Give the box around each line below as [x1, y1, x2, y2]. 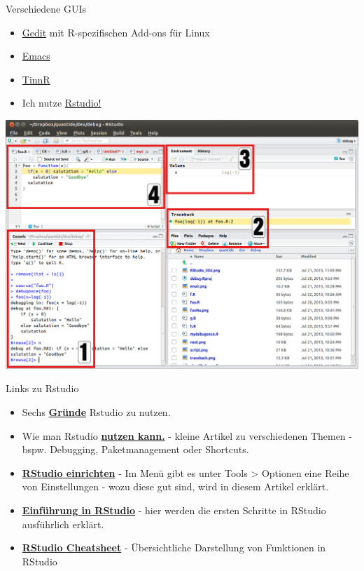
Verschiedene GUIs [6, 1, 86, 15]
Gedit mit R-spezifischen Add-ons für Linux [22, 25, 210, 39]
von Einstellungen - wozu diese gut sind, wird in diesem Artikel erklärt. [22, 479, 329, 494]
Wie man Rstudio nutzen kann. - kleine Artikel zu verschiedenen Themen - [22, 428, 352, 443]
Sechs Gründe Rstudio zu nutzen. [22, 405, 171, 419]
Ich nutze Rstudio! [22, 95, 101, 110]
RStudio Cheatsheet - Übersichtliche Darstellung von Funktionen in [22, 540, 326, 555]
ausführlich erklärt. [22, 516, 104, 531]
